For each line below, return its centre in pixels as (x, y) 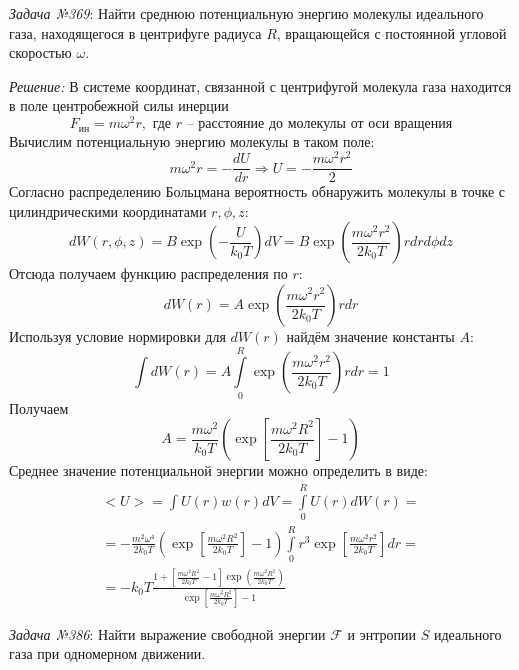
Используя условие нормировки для (117, 336)
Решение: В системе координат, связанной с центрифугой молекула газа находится (260, 85)
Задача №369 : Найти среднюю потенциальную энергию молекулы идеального (246, 13)
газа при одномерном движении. (107, 653)
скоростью (40, 52)
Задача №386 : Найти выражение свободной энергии (167, 633)
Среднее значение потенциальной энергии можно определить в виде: (218, 470)
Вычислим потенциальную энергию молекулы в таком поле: (192, 140)
